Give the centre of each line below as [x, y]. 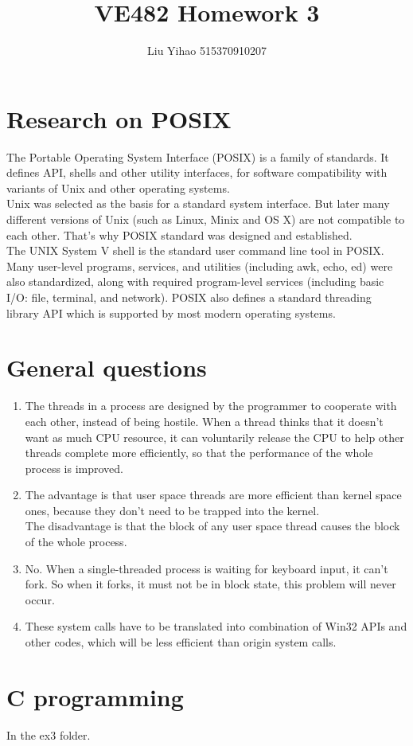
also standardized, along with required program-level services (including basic [195, 281]
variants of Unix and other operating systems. [118, 187]
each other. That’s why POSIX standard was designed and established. [179, 234]
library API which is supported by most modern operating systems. [171, 312]
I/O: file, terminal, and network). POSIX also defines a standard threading [189, 297]
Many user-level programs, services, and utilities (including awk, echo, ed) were [200, 266]
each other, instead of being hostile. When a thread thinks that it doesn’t [204, 421]
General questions [107, 367]
